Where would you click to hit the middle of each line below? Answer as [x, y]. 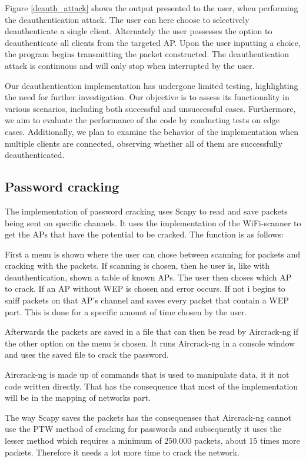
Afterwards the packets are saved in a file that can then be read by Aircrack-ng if [152, 331]
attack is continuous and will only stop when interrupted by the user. [130, 65]
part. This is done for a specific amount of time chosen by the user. [126, 311]
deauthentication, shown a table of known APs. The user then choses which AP [148, 277]
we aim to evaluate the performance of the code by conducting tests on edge [142, 120]
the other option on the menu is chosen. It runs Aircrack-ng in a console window [150, 343]
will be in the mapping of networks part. [78, 397]
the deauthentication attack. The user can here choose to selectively [127, 19]
